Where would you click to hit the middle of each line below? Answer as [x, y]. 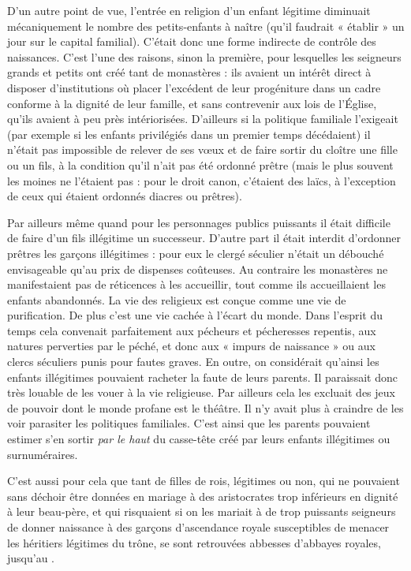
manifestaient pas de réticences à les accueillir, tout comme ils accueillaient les [196, 284]
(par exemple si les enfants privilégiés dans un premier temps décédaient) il [189, 134]
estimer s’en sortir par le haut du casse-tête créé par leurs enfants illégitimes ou [199, 439]
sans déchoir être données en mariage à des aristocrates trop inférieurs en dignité [203, 496]
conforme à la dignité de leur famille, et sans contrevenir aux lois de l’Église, [192, 103]
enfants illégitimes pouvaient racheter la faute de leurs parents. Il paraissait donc [202, 377]
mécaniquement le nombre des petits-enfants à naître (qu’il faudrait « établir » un [206, 26]
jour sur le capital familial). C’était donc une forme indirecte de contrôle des [192, 41]
